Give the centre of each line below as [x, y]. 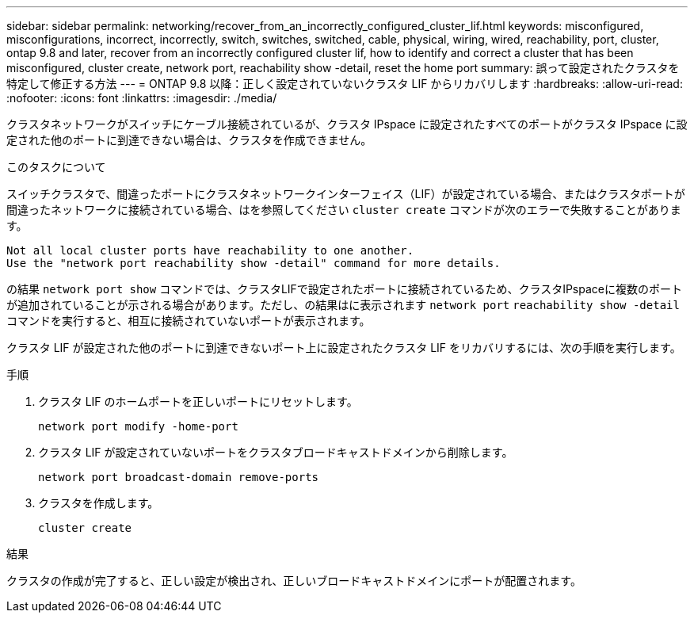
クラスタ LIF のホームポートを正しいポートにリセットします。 [198, 401]
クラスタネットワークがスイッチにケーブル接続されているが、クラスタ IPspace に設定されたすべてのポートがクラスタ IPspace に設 [347, 124]
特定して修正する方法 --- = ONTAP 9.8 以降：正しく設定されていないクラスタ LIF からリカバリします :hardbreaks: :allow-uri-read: [345, 84]
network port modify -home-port [138, 426]
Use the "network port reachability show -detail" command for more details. [254, 263]
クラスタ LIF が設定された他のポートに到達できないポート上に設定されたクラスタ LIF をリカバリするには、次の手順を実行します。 [344, 348]
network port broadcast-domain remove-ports [179, 477]
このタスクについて [56, 167]
